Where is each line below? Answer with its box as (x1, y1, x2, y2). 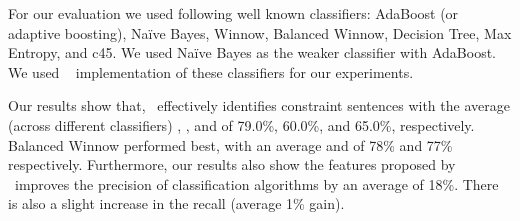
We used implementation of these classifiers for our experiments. (8, 61, 414, 82)
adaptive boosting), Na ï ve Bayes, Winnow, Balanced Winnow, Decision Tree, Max (8, 22, 512, 43)
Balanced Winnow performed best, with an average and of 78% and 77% (8, 134, 453, 155)
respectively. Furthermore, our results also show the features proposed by (8, 154, 456, 175)
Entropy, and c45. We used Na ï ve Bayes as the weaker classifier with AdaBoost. (8, 42, 497, 63)
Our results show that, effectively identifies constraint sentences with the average (8, 95, 510, 116)
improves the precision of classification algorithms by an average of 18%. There (14, 173, 499, 194)
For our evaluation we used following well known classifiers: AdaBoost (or (8, 3, 459, 23)
